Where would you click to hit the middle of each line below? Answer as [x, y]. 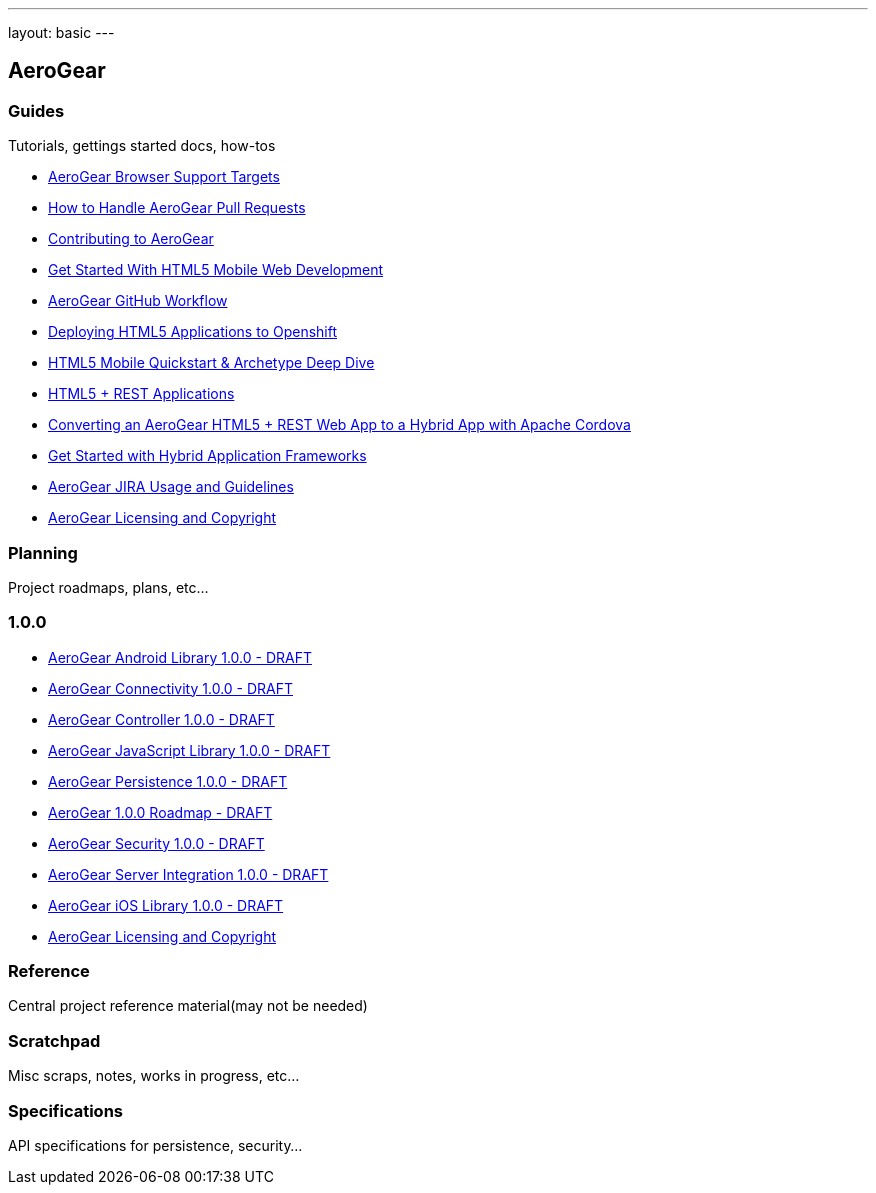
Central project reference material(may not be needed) [188, 1006]
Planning [43, 552]
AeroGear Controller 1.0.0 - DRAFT [161, 719]
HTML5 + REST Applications [141, 394]
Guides [36, 110]
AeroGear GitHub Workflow [138, 301]
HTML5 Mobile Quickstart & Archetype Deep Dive [211, 363]
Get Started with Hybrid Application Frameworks [207, 456]
